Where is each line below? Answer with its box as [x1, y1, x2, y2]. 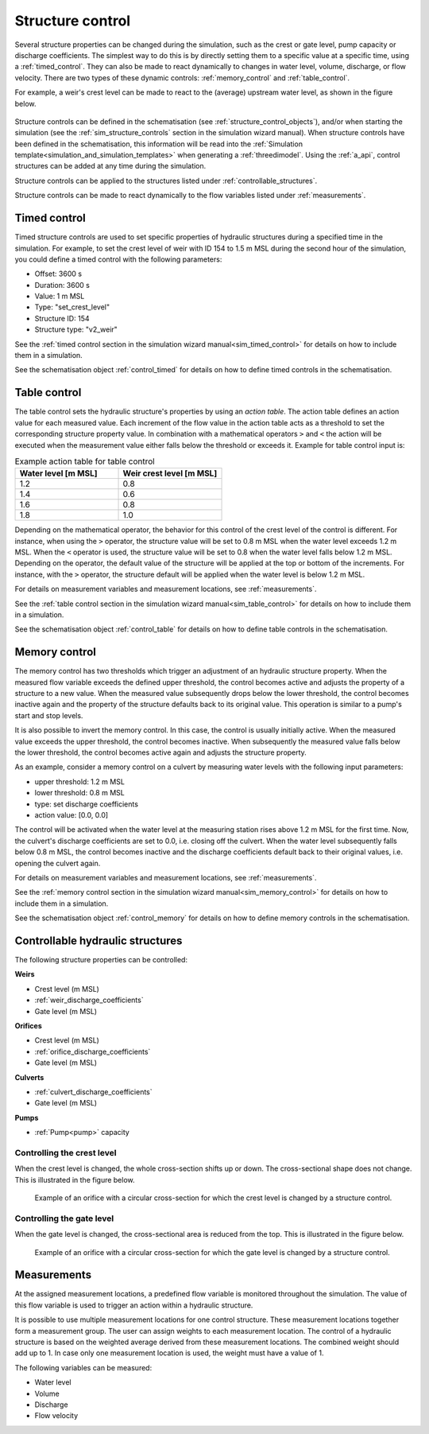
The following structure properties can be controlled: [14, 955, 188, 965]
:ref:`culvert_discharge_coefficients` [34, 1086, 153, 1097]
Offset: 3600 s [34, 269, 83, 278]
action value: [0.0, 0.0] [34, 810, 109, 819]
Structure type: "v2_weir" [34, 324, 118, 334]
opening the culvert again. [14, 858, 101, 868]
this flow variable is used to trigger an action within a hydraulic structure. [14, 1300, 253, 1310]
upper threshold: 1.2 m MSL [34, 776, 125, 787]
